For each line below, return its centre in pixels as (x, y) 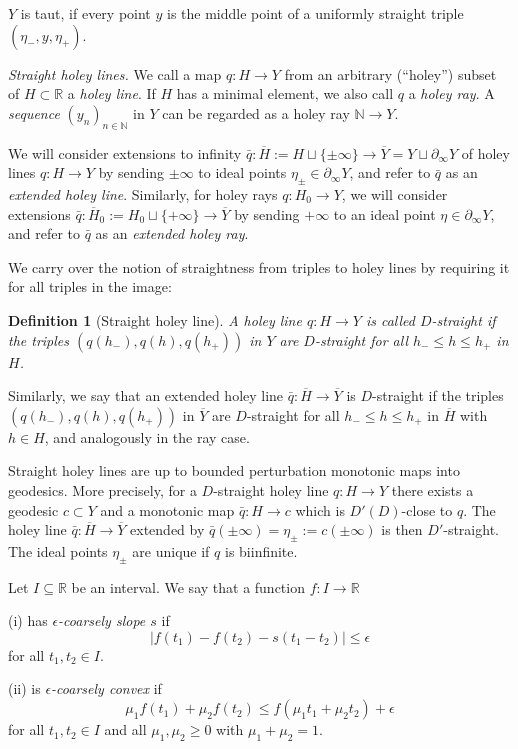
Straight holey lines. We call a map (115, 73)
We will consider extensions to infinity (125, 152)
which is (320, 509)
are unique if (171, 550)
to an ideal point (384, 213)
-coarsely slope (102, 620)
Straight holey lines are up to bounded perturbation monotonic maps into (234, 470)
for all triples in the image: (90, 286)
